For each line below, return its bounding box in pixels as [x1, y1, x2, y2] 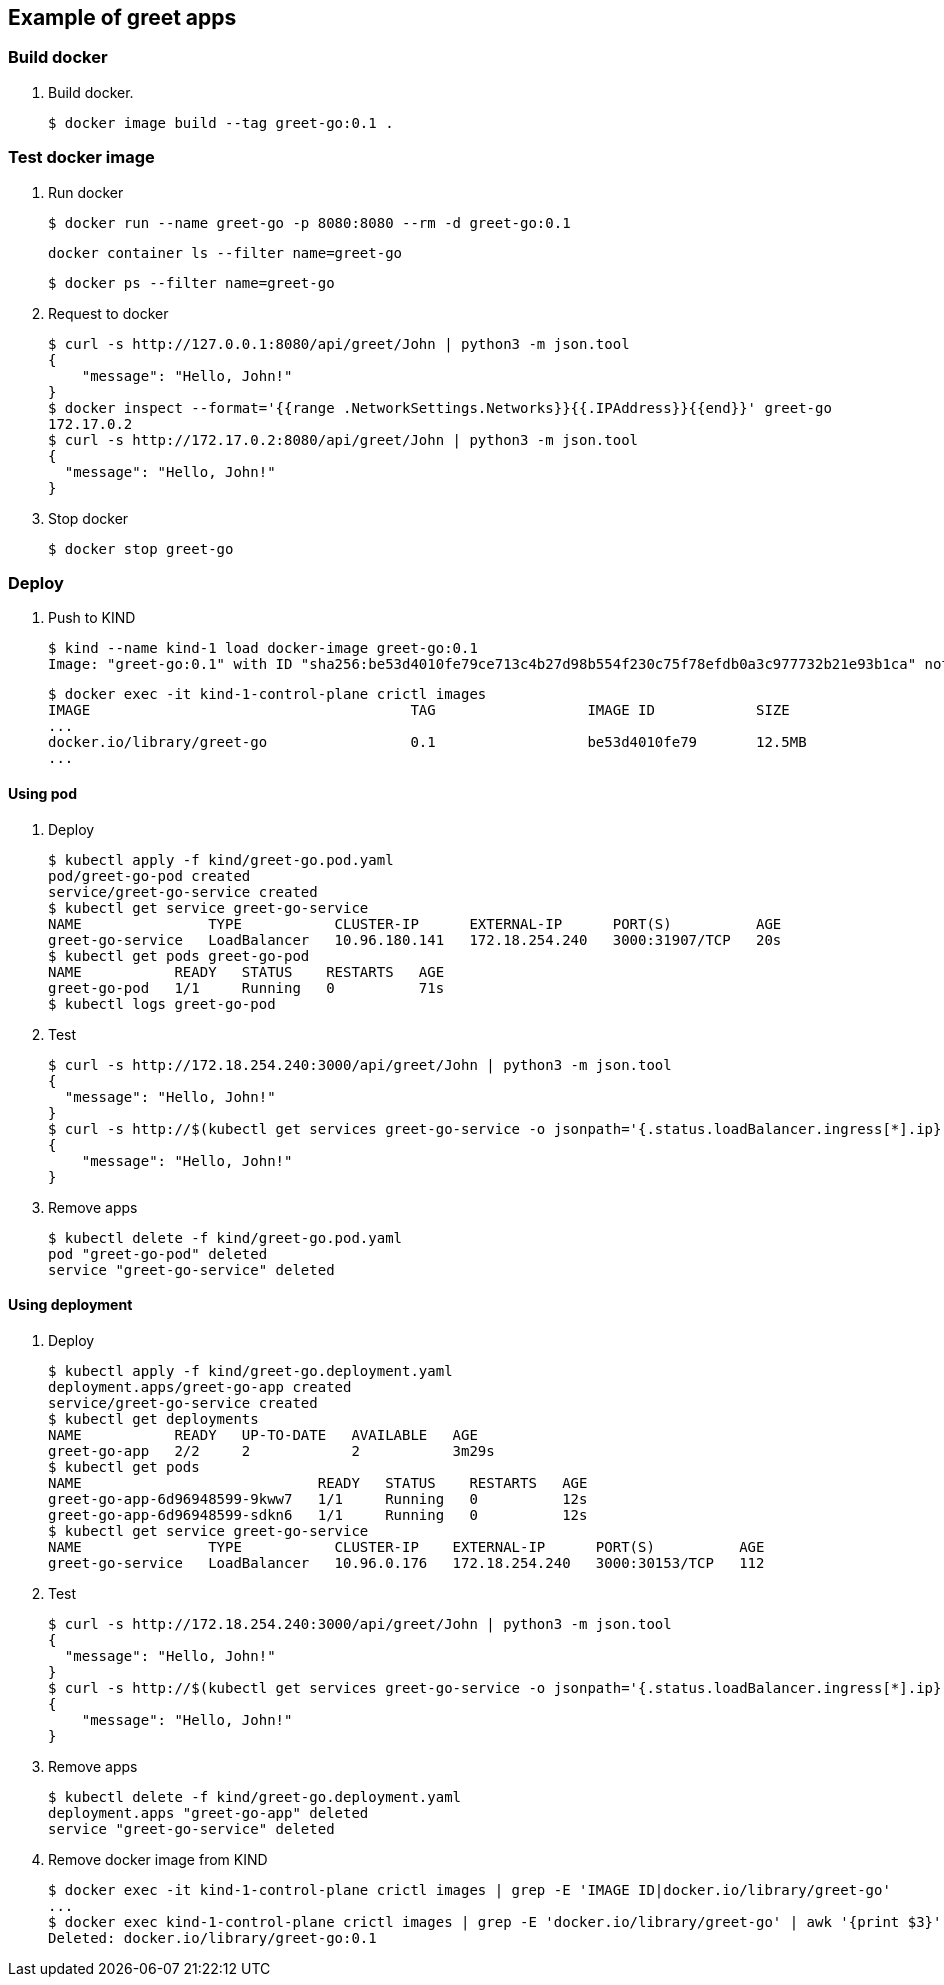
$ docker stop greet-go [48, 540, 234, 557]
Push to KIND [48, 609, 136, 627]
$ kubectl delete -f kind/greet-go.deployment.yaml [48, 1788, 462, 1805]
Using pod [8, 784, 77, 802]
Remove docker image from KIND [48, 1850, 268, 1868]
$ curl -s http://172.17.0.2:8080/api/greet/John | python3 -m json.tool [48, 431, 639, 448]
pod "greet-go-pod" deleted [48, 1245, 268, 1262]
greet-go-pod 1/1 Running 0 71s [48, 979, 445, 996]
